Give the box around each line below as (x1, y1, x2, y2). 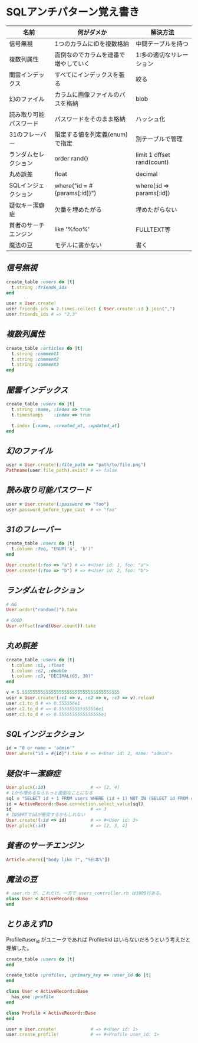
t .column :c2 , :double (11, 668, 67, 674)
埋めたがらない (135, 205, 177, 214)
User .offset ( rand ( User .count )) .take (6, 623, 96, 629)
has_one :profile (11, 994, 54, 1000)
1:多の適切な (135, 51, 171, 59)
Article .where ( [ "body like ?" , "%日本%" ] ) (6, 857, 110, 862)
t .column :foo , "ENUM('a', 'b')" (11, 546, 94, 552)
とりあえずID (6, 919, 53, 929)
